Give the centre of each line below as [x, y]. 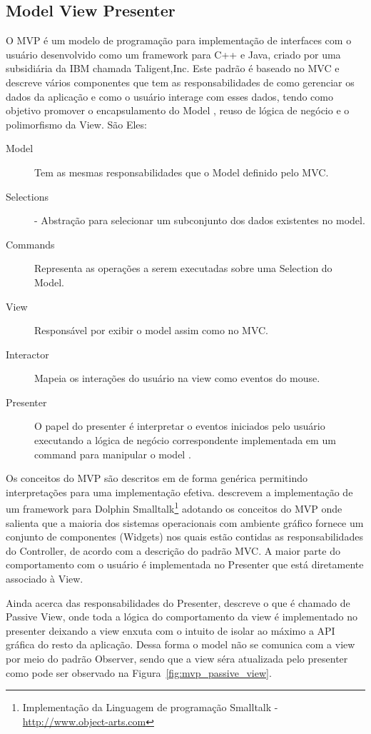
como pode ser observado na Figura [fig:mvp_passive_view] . [139, 672]
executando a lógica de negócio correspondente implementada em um [185, 440]
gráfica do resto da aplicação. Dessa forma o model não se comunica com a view [181, 644]
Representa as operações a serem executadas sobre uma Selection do [183, 268]
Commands [30, 244]
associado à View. [45, 579]
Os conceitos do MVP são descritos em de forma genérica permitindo [157, 478]
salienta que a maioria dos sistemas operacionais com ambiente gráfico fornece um [185, 522]
